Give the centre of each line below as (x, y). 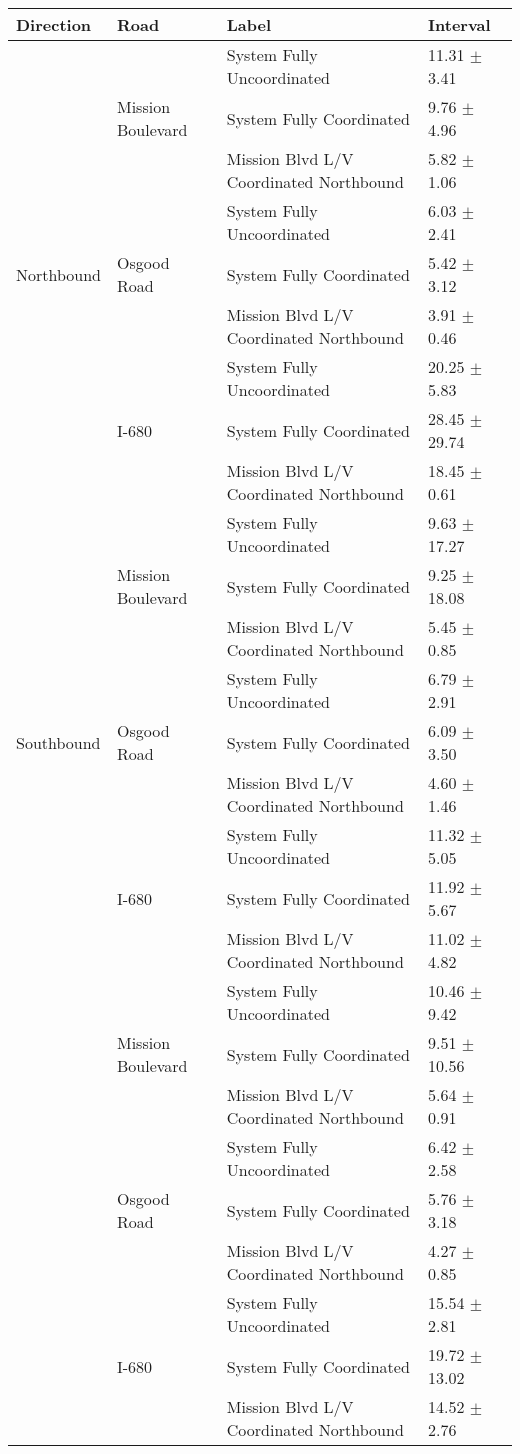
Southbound (58, 742)
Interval (459, 24)
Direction (54, 24)
